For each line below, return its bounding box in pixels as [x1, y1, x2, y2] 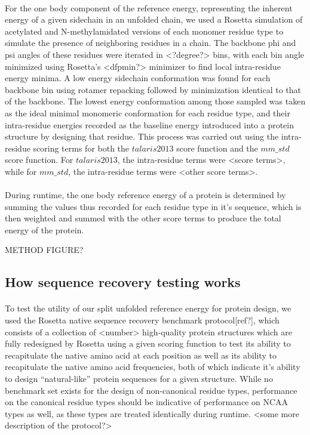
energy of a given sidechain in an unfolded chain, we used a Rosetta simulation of [5, 13, 303, 26]
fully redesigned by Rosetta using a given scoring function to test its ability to [5, 337, 291, 350]
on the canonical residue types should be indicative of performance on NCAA [5, 396, 288, 408]
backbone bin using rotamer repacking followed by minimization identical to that [5, 83, 302, 95]
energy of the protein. [5, 223, 84, 236]
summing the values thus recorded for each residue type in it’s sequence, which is [5, 200, 302, 212]
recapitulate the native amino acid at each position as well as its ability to [5, 348, 277, 361]
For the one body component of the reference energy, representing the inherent [5, 1, 293, 14]
